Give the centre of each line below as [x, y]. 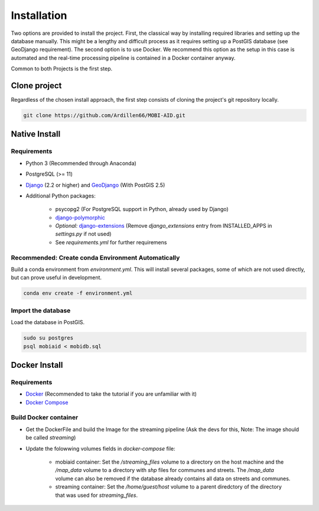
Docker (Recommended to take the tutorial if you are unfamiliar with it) [111, 394]
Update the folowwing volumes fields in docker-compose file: [100, 448]
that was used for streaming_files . [97, 495]
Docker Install [37, 365]
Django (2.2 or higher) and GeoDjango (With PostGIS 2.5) [95, 185]
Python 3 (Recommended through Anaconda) [81, 163]
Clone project [36, 85]
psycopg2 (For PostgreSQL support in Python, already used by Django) [142, 209]
